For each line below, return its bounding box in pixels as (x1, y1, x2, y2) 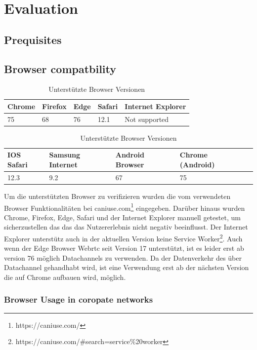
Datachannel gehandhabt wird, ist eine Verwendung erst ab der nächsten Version (4, 262, 249, 272)
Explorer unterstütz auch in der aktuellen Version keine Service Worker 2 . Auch (4, 232, 243, 243)
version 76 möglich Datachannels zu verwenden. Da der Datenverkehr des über (4, 252, 242, 263)
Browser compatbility (4, 61, 117, 76)
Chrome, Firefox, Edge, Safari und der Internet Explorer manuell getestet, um (4, 212, 241, 222)
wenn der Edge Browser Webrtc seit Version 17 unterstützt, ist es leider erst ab (4, 243, 244, 253)
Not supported (125, 114, 169, 124)
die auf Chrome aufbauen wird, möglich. (4, 272, 126, 282)
